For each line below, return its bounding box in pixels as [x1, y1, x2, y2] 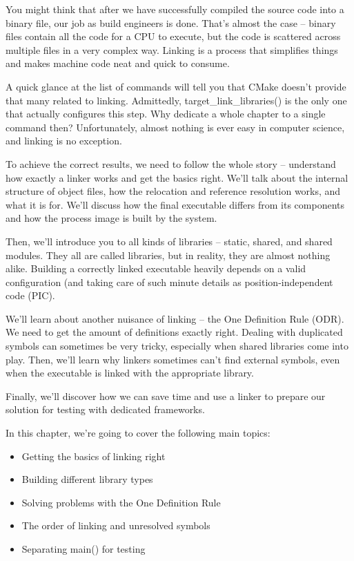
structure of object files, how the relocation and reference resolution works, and [6, 184, 341, 198]
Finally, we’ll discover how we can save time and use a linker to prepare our [6, 388, 326, 403]
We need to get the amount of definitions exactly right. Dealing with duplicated [6, 325, 343, 339]
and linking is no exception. [6, 133, 122, 148]
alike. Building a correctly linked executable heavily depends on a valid [6, 261, 306, 276]
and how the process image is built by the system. [6, 211, 217, 225]
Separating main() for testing [21, 542, 146, 555]
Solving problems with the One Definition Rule [21, 495, 221, 509]
